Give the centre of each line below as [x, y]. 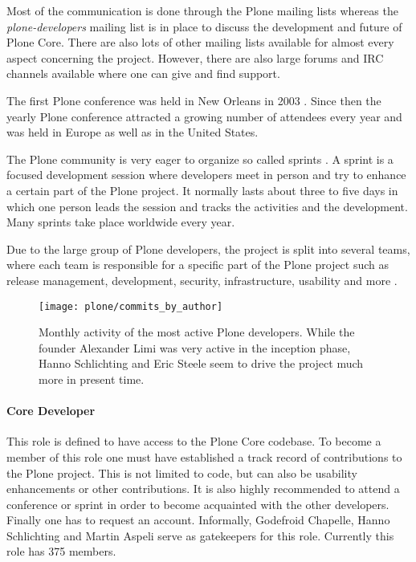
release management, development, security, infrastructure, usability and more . [202, 280]
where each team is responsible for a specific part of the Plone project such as [198, 265]
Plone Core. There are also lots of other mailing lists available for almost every [200, 42]
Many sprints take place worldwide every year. [121, 222]
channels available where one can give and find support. [143, 73]
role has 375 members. [61, 551]
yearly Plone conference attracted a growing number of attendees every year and [204, 116]
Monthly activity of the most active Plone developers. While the [197, 332]
